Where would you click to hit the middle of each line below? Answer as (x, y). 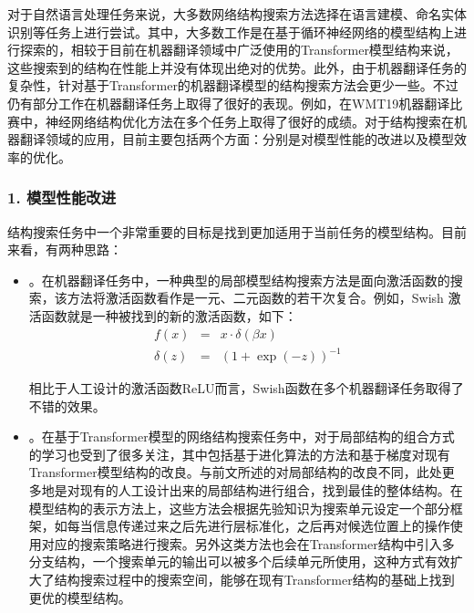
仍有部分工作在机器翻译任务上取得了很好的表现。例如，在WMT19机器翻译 (229, 103)
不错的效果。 (67, 405)
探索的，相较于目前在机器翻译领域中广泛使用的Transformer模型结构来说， (239, 50)
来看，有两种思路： (65, 249)
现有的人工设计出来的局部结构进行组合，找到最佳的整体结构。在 (271, 490)
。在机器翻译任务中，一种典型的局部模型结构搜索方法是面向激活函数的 (239, 280)
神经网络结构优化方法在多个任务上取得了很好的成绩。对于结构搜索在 (249, 121)
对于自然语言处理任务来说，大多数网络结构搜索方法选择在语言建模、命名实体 (237, 14)
